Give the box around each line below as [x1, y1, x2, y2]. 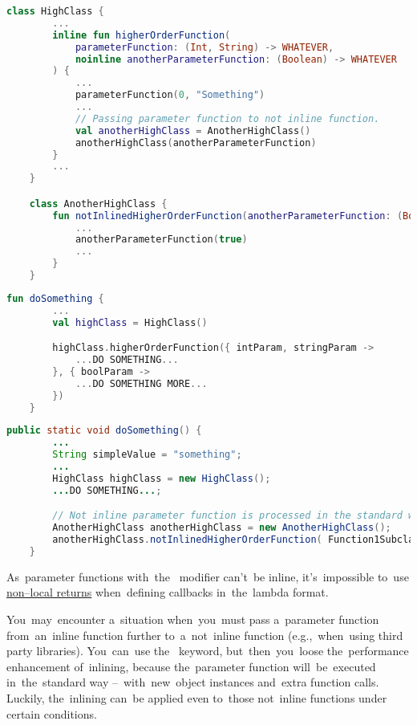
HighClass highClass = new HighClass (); [52, 472, 271, 484]
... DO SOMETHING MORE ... [75, 377, 208, 389]
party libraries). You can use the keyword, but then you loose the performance [6, 642, 409, 659]
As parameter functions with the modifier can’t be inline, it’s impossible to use [6, 568, 409, 584]
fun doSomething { [6, 292, 104, 304]
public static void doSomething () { [6, 425, 202, 437]
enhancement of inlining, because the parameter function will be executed [6, 658, 376, 674]
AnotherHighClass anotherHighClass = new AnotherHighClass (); [52, 522, 391, 534]
